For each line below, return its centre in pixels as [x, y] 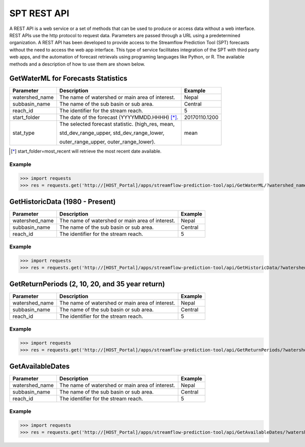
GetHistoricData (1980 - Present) [63, 202]
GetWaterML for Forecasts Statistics [68, 79]
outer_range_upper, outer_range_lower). [107, 142]
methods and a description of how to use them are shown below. [77, 64]
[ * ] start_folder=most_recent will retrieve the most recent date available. [86, 151]
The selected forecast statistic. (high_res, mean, [117, 124]
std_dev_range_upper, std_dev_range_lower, [112, 133]
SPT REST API [39, 13]
